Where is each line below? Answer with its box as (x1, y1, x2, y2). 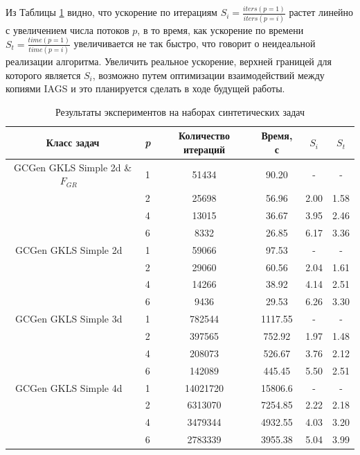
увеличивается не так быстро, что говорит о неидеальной (73, 36, 316, 51)
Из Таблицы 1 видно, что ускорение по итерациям (6, 5, 217, 19)
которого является (6, 67, 81, 82)
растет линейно (289, 5, 354, 19)
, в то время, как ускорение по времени (137, 22, 304, 37)
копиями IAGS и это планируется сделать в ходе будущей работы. (6, 81, 285, 96)
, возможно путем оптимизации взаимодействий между (92, 67, 325, 82)
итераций (183, 141, 226, 156)
